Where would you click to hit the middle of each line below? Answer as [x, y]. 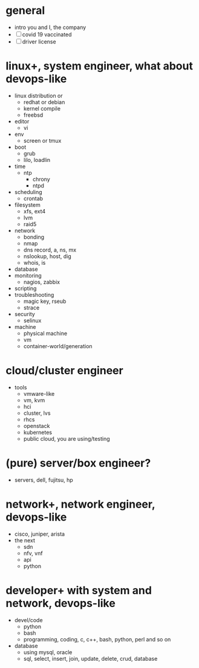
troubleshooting [34, 294]
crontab [33, 198]
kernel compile [42, 108]
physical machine [45, 333]
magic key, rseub [45, 301]
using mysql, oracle [48, 652]
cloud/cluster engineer [64, 371]
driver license [39, 41]
